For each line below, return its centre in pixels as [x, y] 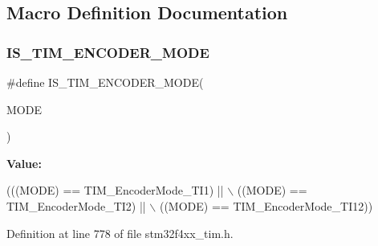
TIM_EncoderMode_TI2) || [76, 205]
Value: [24, 163]
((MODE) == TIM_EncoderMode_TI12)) [266, 205]
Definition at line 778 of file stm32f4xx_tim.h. [120, 233]
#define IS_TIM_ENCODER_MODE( [105, 82]
